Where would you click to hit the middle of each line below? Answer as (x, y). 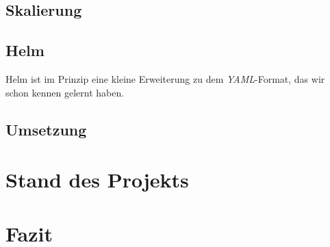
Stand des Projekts (97, 180)
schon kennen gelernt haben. (65, 92)
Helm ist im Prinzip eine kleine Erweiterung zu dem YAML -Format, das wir (165, 78)
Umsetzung (46, 129)
